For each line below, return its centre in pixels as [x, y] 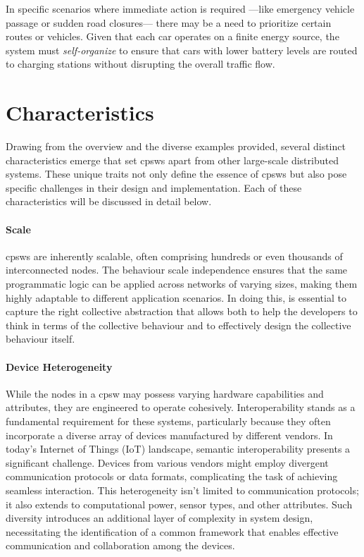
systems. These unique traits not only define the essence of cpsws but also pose [176, 174]
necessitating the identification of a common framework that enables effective [172, 531]
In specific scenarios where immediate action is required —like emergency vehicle [180, 8]
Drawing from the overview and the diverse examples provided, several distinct [176, 146]
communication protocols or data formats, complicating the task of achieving [172, 476]
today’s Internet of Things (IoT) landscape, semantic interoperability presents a [178, 449]
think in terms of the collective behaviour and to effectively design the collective [178, 325]
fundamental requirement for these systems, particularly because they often [168, 421]
